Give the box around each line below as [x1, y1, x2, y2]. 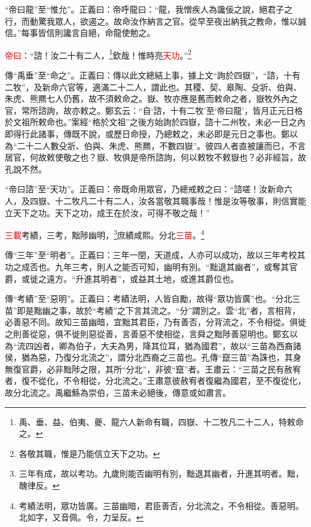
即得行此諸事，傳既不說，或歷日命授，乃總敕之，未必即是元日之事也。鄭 [5, 128, 289, 140]
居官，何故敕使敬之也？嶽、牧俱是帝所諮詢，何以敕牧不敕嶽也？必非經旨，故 [5, 151, 306, 163]
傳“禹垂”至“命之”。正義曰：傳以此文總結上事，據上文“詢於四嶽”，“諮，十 [5, 69, 292, 81]
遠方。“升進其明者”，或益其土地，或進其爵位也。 [46, 272, 239, 284]
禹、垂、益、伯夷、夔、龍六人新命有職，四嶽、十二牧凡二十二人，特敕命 [19, 415, 304, 428]
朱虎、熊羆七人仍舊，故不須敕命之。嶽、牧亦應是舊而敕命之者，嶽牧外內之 [5, 92, 298, 105]
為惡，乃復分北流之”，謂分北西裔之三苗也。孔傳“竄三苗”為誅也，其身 [29, 351, 301, 364]
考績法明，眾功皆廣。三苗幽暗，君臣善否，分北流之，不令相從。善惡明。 [19, 499, 304, 511]
